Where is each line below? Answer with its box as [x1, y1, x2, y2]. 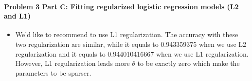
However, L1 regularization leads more [15, 58, 130, 68]
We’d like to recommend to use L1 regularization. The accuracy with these [15, 29, 238, 40]
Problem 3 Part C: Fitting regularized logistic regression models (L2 [4, 1, 239, 11]
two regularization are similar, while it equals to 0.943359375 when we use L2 [15, 39, 247, 49]
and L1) [4, 11, 31, 21]
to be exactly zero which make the [137, 58, 240, 68]
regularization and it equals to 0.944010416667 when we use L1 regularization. [15, 48, 249, 59]
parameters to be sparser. [15, 67, 91, 78]
